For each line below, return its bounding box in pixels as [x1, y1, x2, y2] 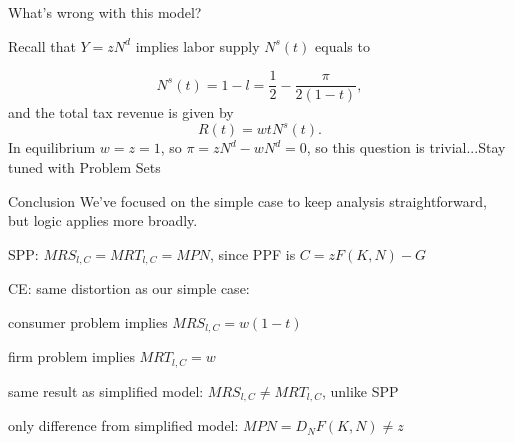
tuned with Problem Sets [8, 156, 161, 177]
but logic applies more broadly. [8, 210, 198, 231]
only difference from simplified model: [8, 415, 239, 436]
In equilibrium [8, 137, 96, 158]
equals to [315, 35, 370, 56]
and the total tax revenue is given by [8, 102, 234, 123]
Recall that [8, 35, 76, 56]
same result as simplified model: [8, 380, 204, 401]
